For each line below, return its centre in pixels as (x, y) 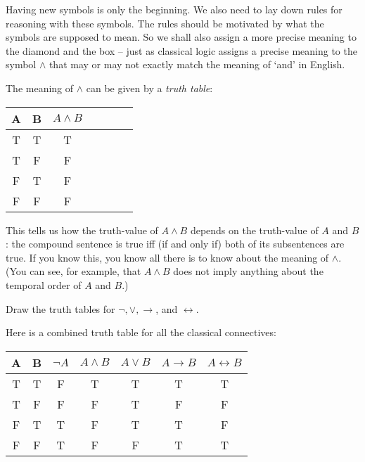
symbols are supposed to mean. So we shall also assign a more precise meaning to (181, 37)
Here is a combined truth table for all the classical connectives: (141, 332)
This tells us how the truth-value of (82, 230)
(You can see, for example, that (73, 271)
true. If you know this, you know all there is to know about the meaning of (167, 257)
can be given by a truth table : (149, 88)
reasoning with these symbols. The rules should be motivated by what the (165, 23)
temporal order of (44, 284)
